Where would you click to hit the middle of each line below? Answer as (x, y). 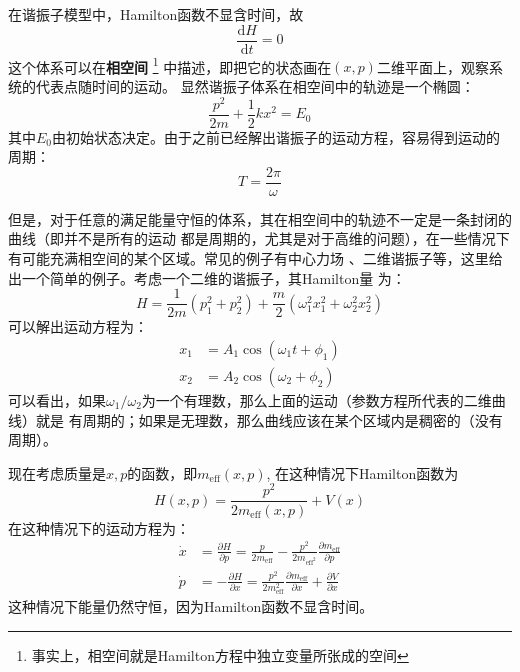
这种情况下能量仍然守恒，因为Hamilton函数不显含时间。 (191, 606)
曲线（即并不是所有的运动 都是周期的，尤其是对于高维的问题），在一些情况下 (259, 238)
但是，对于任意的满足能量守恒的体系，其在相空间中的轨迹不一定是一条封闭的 (260, 218)
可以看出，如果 (57, 399)
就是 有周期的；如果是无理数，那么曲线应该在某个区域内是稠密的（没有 (269, 419)
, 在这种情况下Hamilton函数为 (362, 472)
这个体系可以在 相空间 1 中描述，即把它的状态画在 (170, 65)
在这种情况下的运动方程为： (99, 527)
